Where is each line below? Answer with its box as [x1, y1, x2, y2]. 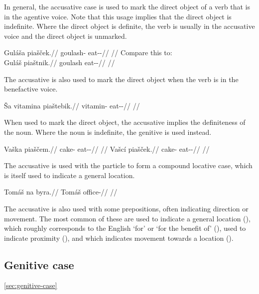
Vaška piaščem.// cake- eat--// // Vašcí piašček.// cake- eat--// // [4, 143, 210, 154]
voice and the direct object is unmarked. [4, 30, 127, 41]
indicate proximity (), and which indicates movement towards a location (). [4, 232, 234, 243]
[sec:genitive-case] [4, 280, 57, 291]
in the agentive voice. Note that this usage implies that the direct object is [4, 11, 232, 21]
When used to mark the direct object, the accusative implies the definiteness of [4, 117, 246, 127]
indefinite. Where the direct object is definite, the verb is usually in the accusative [4, 21, 255, 31]
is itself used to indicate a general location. [4, 170, 135, 180]
